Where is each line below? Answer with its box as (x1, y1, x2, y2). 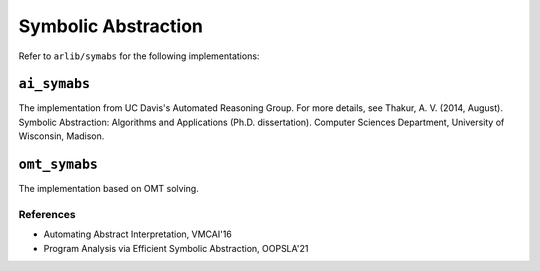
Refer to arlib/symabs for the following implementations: (18, 50, 260, 62)
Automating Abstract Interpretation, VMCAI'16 (43, 228, 232, 240)
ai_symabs (18, 76, 90, 92)
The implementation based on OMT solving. (18, 183, 199, 195)
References (18, 207, 76, 221)
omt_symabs (18, 156, 99, 173)
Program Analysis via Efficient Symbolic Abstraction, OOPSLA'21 (43, 242, 309, 254)
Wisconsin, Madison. (18, 130, 105, 142)
